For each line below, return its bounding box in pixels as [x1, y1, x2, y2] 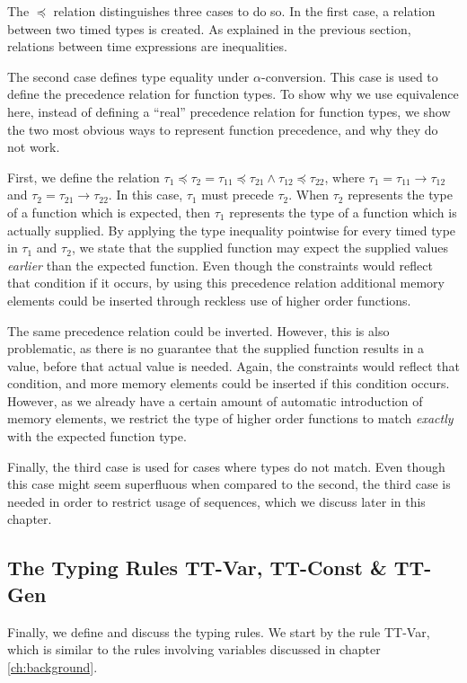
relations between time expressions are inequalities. [7, 37, 287, 56]
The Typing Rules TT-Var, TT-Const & [7, 554, 387, 581]
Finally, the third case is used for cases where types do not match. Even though [7, 457, 445, 475]
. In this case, [108, 185, 183, 204]
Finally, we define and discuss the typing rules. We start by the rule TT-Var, [7, 622, 430, 641]
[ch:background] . [7, 657, 98, 676]
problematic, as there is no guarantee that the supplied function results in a [7, 339, 425, 358]
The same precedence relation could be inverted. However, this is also [7, 321, 390, 340]
